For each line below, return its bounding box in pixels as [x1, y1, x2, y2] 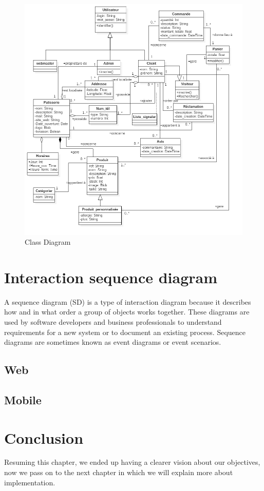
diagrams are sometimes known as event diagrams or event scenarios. [4, 337, 221, 347]
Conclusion [4, 427, 84, 448]
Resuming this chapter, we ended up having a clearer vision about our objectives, [4, 457, 260, 467]
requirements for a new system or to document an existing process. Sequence [4, 326, 246, 337]
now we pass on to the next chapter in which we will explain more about [4, 467, 233, 478]
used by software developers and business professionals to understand [4, 317, 222, 327]
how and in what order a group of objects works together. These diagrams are [4, 306, 250, 317]
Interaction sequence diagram [4, 266, 217, 287]
